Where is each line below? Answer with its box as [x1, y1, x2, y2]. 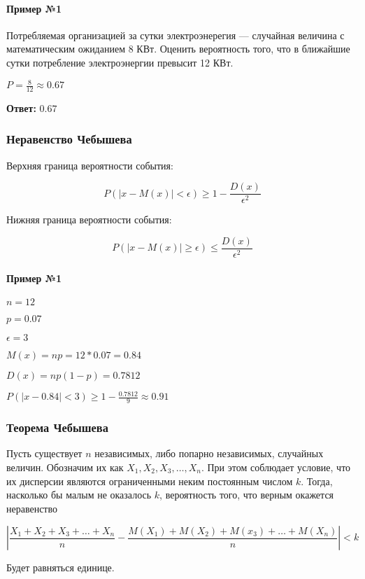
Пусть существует [6, 446, 83, 461]
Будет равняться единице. [6, 560, 115, 575]
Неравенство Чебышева [6, 130, 132, 148]
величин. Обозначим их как [6, 460, 124, 474]
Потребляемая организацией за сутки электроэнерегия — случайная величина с [6, 27, 345, 42]
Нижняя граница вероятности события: [6, 212, 172, 227]
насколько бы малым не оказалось [6, 487, 152, 502]
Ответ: [6, 100, 36, 115]
